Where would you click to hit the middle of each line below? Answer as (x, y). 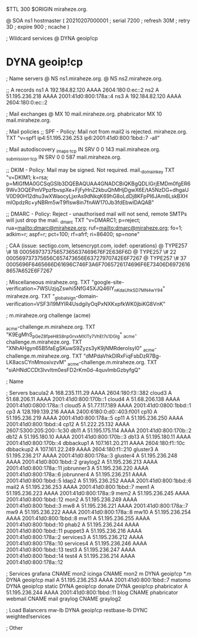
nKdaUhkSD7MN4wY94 (138, 290)
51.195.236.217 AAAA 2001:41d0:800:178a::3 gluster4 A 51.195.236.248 (92, 455)
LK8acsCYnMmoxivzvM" (36, 362)
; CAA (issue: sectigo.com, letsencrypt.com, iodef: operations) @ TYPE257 (97, 246)
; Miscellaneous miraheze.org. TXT (48, 282)
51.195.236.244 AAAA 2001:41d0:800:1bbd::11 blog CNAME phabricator (92, 592)
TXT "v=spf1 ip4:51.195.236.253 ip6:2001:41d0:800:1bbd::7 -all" (83, 138)
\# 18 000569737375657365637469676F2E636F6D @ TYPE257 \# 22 (91, 252)
